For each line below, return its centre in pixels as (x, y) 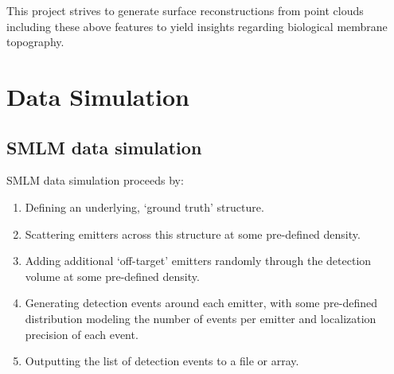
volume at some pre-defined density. (112, 276)
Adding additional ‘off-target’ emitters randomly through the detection (198, 261)
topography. (35, 42)
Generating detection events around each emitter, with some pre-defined (201, 303)
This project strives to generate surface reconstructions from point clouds (185, 10)
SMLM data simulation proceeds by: (95, 180)
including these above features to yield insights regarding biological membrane (197, 26)
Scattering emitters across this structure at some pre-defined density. (193, 234)
